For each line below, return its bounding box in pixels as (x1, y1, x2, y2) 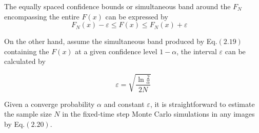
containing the (4, 46, 49, 56)
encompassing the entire (4, 11, 79, 21)
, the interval (176, 46, 217, 56)
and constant (104, 98, 145, 109)
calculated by (4, 56, 46, 66)
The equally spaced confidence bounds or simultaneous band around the (4, 1, 231, 11)
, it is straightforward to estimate (150, 98, 255, 109)
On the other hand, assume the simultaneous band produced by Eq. (4, 36, 217, 47)
